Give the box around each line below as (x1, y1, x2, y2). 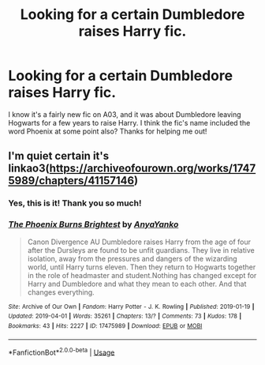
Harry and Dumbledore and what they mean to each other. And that (27, 279, 247, 288)
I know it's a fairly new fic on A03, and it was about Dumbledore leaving (8, 109, 242, 119)
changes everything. (27, 287, 95, 297)
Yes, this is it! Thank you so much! (8, 198, 142, 209)
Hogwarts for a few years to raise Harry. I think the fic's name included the (8, 118, 251, 127)
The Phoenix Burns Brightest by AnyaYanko (8, 219, 179, 230)
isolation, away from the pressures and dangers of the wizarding (27, 254, 238, 263)
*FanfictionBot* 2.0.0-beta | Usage (8, 346, 115, 357)
